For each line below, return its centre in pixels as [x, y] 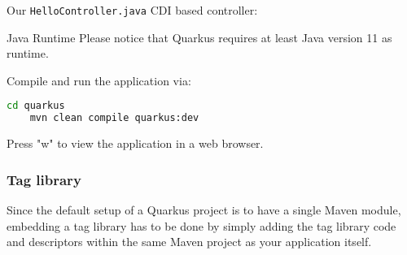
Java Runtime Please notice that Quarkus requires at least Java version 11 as [199, 37]
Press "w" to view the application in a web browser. [135, 143]
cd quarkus [36, 106]
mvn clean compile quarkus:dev [114, 118]
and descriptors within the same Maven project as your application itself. [189, 242]
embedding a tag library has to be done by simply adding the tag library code [201, 225]
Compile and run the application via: [99, 80]
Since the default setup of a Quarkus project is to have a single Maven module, [204, 210]
